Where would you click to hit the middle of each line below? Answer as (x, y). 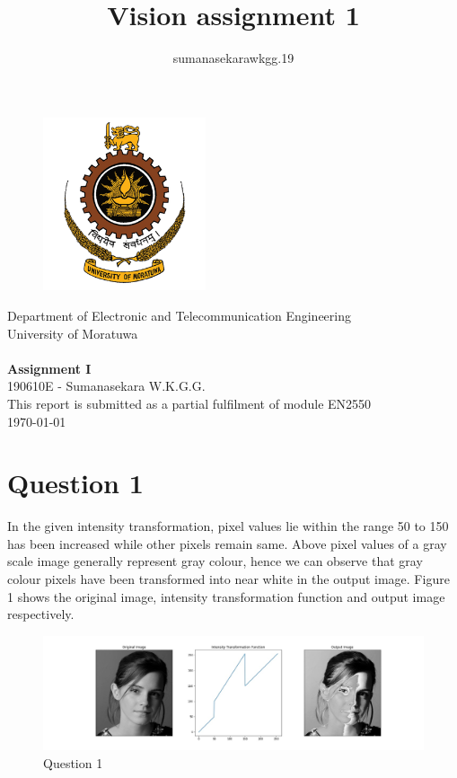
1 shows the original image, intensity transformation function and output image (226, 596)
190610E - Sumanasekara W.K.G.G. (106, 386)
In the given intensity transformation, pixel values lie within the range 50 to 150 (228, 526)
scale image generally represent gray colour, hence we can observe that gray (215, 561)
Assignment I (49, 368)
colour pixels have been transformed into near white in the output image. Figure (228, 579)
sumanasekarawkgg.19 (233, 58)
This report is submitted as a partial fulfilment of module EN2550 (189, 403)
